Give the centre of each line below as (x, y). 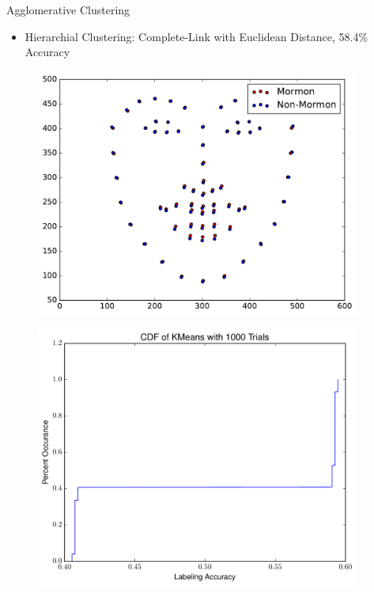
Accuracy (47, 52)
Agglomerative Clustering (68, 9)
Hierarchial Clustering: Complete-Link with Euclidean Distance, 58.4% (196, 36)
